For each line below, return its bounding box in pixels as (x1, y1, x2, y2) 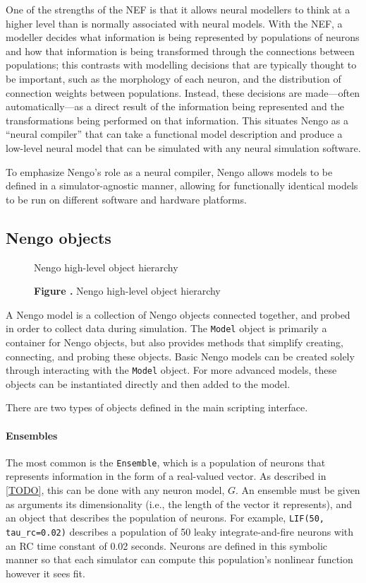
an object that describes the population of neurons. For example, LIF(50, (6, 510, 325, 525)
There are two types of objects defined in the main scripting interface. (6, 400, 308, 415)
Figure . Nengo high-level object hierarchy (34, 283, 221, 298)
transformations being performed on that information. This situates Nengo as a (6, 112, 349, 127)
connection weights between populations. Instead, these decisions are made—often (6, 85, 360, 100)
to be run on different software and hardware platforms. (6, 192, 247, 206)
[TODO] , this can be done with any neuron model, (6, 483, 225, 497)
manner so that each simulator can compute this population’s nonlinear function (6, 552, 353, 567)
